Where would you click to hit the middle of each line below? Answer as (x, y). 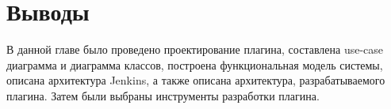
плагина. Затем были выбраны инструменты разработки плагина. (163, 95)
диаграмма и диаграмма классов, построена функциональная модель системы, (195, 64)
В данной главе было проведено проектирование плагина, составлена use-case (195, 49)
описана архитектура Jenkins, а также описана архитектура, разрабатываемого (196, 80)
